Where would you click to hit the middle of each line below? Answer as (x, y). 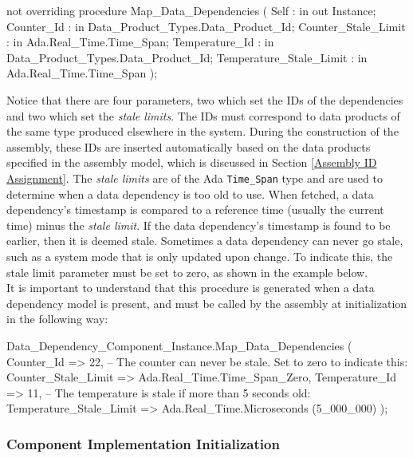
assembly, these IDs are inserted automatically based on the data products (189, 146)
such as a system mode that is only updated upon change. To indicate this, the (200, 256)
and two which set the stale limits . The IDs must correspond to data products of (203, 115)
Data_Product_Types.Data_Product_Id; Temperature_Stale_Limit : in (187, 57)
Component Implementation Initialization (143, 443)
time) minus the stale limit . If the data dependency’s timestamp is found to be (199, 225)
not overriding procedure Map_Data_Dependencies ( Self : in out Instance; (191, 10)
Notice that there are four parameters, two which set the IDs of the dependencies (205, 99)
